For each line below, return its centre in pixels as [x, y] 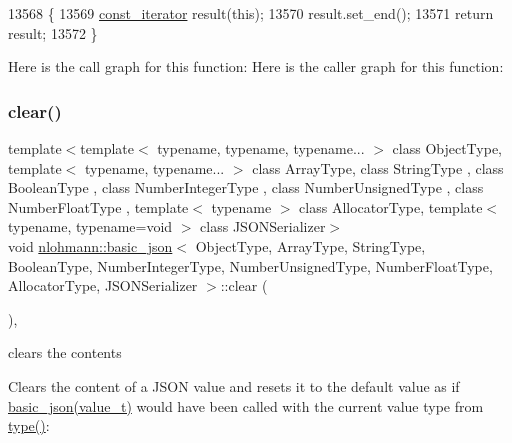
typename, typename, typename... [261, 148]
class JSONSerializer [263, 226]
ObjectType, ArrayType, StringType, [310, 245]
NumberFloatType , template [98, 206]
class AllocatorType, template [391, 206]
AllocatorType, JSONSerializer [103, 285]
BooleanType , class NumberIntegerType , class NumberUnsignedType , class [246, 187]
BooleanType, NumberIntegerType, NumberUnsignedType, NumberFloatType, [250, 265]
